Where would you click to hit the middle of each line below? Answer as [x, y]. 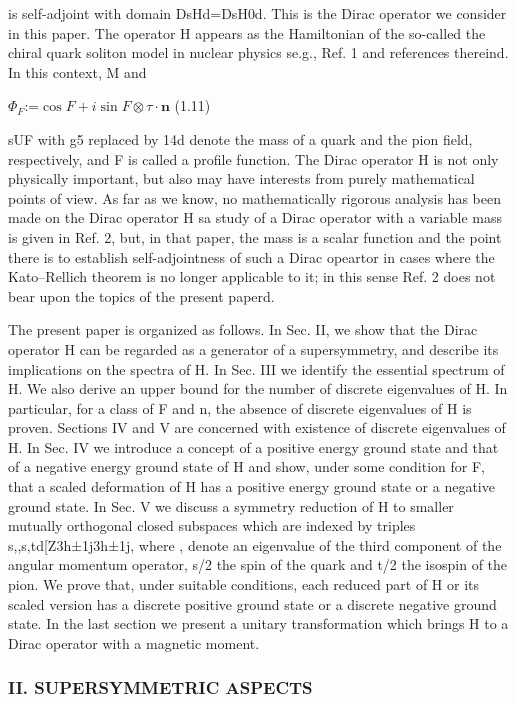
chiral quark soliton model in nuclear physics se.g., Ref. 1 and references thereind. [258, 52]
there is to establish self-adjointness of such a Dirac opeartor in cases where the [251, 256]
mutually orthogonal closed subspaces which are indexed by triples [212, 525]
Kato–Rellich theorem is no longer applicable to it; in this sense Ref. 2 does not [252, 276]
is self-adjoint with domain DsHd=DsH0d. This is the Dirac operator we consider [257, 13]
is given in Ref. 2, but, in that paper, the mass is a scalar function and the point [255, 236]
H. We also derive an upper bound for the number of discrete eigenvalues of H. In [258, 388]
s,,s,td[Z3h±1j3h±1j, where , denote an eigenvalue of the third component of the [255, 544]
